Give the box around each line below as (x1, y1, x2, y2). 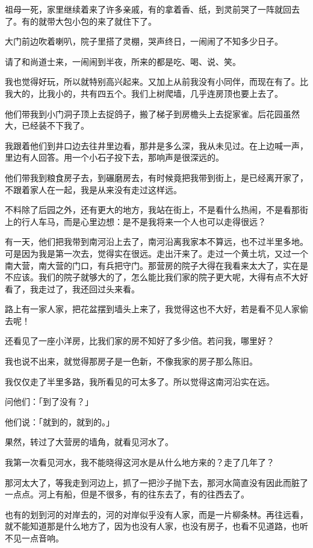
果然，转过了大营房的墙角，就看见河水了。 (5, 436, 173, 448)
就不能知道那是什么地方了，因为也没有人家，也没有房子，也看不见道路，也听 (5, 520, 308, 532)
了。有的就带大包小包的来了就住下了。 (5, 14, 156, 27)
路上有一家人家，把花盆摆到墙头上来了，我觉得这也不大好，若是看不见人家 (5, 303, 300, 315)
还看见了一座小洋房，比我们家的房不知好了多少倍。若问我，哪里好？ (5, 334, 274, 347)
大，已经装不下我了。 (5, 119, 89, 132)
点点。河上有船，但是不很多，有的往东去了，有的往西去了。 (13, 488, 249, 500)
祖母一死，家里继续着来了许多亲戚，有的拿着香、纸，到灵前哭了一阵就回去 (5, 3, 300, 15)
